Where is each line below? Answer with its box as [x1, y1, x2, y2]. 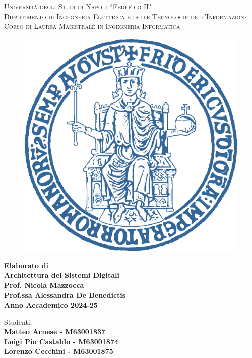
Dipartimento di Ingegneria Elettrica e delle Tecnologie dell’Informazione [4, 11, 248, 21]
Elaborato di [4, 260, 48, 270]
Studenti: [4, 316, 32, 327]
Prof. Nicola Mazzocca [4, 279, 84, 290]
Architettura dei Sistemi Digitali [4, 270, 119, 280]
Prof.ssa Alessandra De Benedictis [4, 289, 126, 300]
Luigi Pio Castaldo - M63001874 [4, 336, 118, 346]
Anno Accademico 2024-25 [4, 300, 98, 310]
